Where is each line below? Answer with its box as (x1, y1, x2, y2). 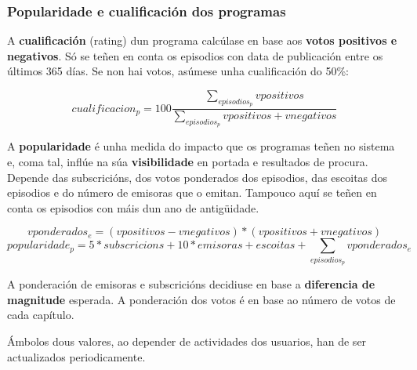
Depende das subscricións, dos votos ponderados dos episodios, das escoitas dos (7, 169, 388, 185)
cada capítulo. (7, 307, 74, 323)
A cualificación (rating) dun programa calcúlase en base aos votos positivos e (7, 32, 397, 49)
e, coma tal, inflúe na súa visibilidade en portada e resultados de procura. (7, 154, 368, 170)
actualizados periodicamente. (7, 348, 146, 365)
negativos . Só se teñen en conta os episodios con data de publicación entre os (7, 47, 383, 63)
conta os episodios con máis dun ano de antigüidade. (7, 199, 259, 216)
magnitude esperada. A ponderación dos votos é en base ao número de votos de (7, 291, 396, 307)
